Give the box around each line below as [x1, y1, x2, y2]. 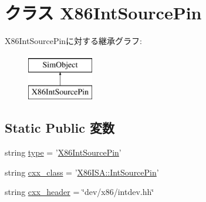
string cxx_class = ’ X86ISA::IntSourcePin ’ [5, 166, 159, 178]
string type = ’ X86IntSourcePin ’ [5, 146, 121, 159]
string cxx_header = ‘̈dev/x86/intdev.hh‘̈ [5, 186, 154, 198]
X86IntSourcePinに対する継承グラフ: [5, 35, 142, 47]
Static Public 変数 [5, 119, 114, 137]
